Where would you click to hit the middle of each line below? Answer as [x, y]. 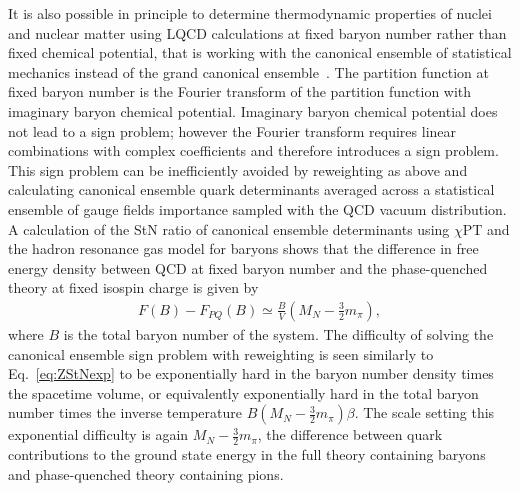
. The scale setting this [424, 412]
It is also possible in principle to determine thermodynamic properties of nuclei [250, 13]
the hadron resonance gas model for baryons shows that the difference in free [243, 248]
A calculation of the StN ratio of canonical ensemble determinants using [229, 228]
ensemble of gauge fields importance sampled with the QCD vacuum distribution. [257, 208]
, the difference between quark [350, 434]
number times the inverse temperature [125, 412]
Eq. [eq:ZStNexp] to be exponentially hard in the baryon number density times [251, 373]
